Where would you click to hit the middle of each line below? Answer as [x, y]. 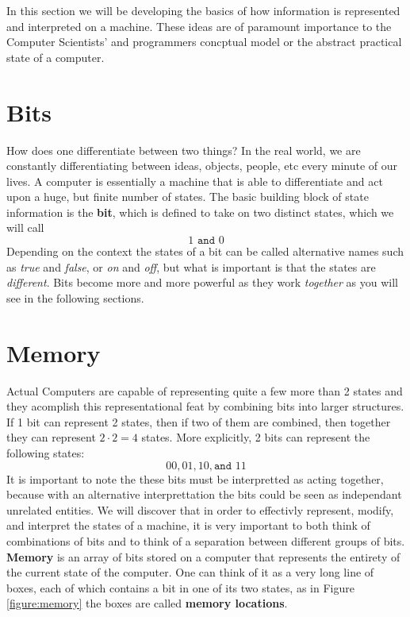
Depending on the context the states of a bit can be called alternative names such [205, 251]
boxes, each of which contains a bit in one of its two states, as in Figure [180, 587]
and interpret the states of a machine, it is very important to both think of [188, 525]
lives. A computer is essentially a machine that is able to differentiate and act [195, 181]
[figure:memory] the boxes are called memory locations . [147, 603]
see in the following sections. [75, 297]
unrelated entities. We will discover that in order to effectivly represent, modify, [200, 509]
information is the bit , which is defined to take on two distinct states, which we [200, 212]
